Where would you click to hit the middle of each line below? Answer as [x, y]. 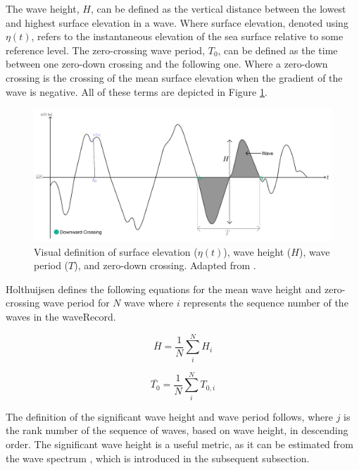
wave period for [76, 303]
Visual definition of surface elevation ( [116, 251]
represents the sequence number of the [266, 303]
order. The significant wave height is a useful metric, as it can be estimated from [179, 444]
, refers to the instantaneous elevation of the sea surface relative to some [187, 36]
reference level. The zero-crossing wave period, [106, 50]
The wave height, [43, 8]
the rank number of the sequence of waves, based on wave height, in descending [177, 430]
